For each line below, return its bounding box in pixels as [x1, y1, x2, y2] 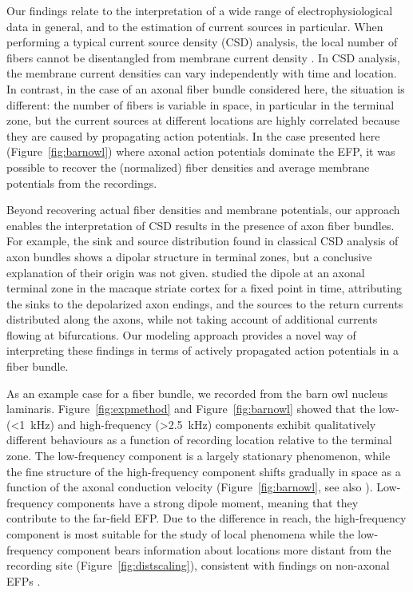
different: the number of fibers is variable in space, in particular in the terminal [6, 96, 395, 113]
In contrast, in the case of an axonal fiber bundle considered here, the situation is [6, 80, 405, 97]
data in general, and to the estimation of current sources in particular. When [6, 18, 383, 34]
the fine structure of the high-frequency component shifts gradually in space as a [6, 463, 401, 479]
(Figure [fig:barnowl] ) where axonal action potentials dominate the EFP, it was [6, 143, 395, 160]
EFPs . [6, 572, 41, 589]
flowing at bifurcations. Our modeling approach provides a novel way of [6, 326, 356, 343]
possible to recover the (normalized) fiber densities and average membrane [6, 158, 370, 175]
